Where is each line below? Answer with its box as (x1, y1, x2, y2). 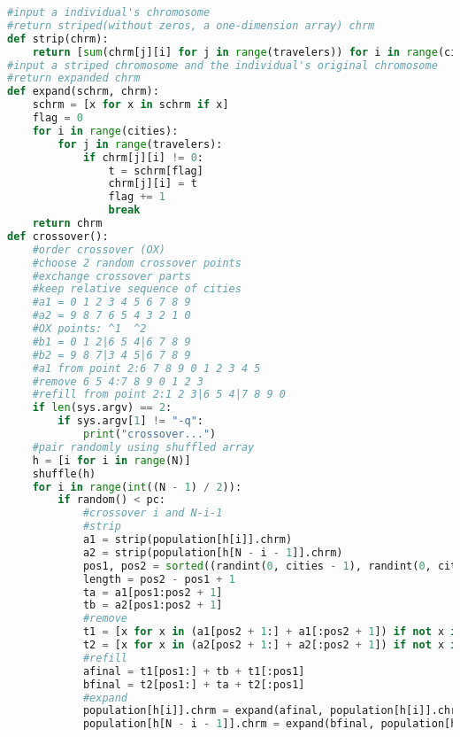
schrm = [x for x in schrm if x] (32, 98, 229, 112)
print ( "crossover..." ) (82, 428, 217, 440)
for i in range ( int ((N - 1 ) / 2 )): (32, 480, 242, 493)
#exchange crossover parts (32, 269, 191, 283)
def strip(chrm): (7, 32, 109, 45)
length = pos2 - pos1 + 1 (82, 572, 235, 586)
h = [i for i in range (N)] (32, 454, 191, 467)
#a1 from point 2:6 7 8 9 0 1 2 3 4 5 (32, 361, 261, 375)
